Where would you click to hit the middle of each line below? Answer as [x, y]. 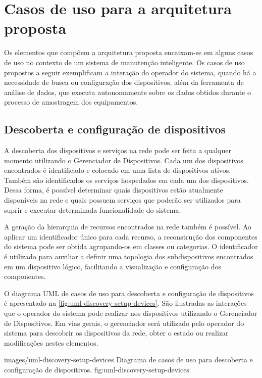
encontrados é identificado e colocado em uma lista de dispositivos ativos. [118, 170]
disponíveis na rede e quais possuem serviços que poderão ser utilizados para [122, 200]
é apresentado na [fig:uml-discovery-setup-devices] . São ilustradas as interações [125, 303]
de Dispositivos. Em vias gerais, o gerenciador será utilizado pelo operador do [124, 323]
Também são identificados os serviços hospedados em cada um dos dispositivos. [126, 180]
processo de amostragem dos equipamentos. [71, 102]
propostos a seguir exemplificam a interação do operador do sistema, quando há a [130, 72]
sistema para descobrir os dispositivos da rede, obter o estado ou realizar [116, 333]
